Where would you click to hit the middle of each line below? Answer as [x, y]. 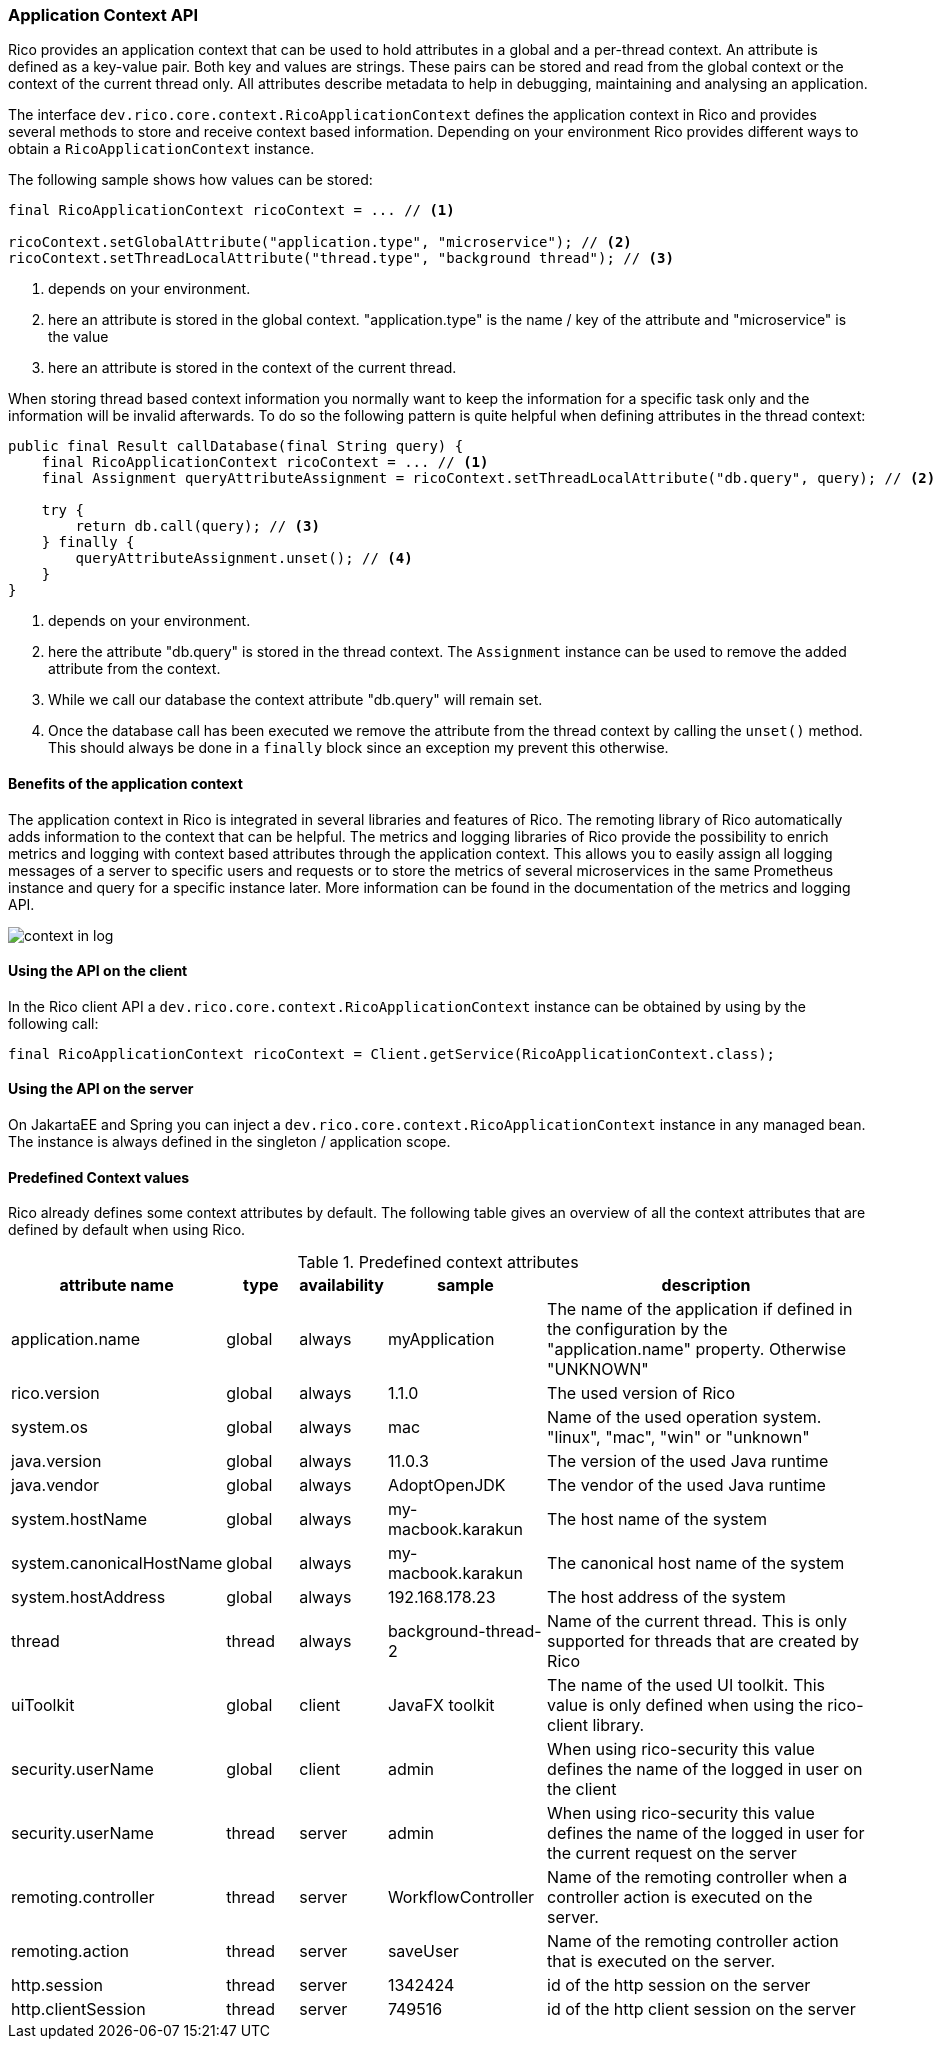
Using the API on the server [101, 1089]
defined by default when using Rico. [127, 1230]
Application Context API [103, 15]
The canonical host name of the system [696, 1563]
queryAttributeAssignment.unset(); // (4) [244, 558]
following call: [53, 1023]
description [706, 1285]
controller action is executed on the [680, 1897]
